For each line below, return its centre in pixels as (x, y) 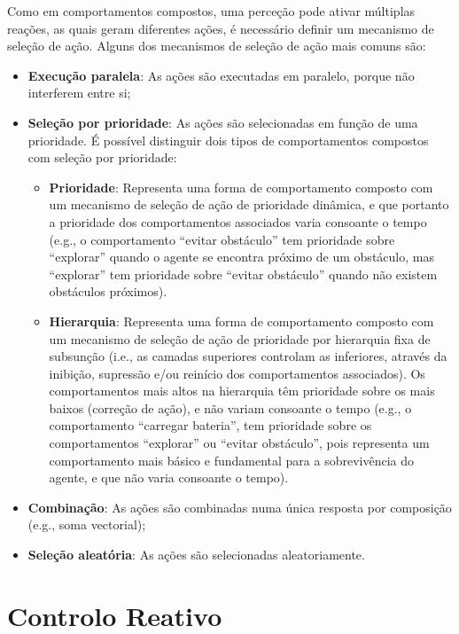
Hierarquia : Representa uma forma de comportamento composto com (241, 321)
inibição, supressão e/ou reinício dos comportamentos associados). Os (237, 373)
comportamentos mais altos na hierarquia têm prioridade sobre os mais (242, 391)
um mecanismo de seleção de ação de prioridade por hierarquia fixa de (240, 338)
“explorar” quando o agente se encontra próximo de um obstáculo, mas (241, 257)
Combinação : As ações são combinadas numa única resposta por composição (240, 507)
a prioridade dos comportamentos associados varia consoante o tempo (238, 221)
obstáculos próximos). (108, 291)
